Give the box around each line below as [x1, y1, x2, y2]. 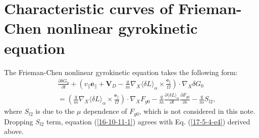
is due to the [35, 106, 75, 116]
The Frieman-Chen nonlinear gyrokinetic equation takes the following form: [4, 66, 238, 77]
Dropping [4, 116, 33, 126]
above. [4, 126, 24, 136]
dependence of [83, 106, 127, 116]
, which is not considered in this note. [139, 106, 255, 116]
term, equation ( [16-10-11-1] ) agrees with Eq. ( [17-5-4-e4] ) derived [46, 116, 250, 126]
